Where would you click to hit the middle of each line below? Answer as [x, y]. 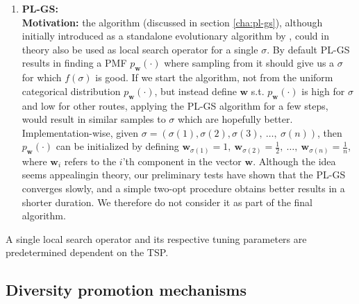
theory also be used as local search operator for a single [140, 49]
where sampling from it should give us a [249, 63]
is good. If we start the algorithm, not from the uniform [214, 77]
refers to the [90, 161]
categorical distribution [71, 91]
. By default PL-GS [308, 49]
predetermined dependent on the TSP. [87, 252]
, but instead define [195, 91]
